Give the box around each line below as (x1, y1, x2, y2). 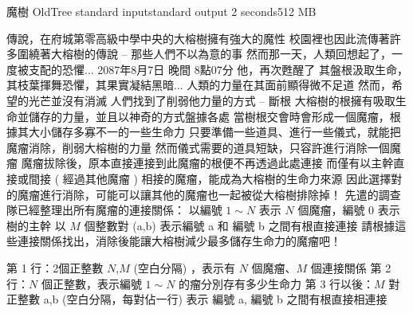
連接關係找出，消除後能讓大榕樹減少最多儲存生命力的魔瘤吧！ (17, 233, 341, 249)
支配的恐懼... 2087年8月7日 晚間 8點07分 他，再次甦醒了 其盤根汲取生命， (28, 61, 408, 77)
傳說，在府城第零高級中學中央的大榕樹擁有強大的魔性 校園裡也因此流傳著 (6, 29, 390, 46)
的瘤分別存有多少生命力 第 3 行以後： (179, 275, 375, 291)
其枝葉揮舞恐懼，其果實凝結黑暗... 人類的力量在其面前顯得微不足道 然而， (6, 76, 391, 93)
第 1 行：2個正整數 (6, 259, 104, 276)
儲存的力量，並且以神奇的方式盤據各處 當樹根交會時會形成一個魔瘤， (28, 108, 390, 124)
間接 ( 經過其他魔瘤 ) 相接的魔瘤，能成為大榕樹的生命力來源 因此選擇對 (28, 170, 403, 186)
